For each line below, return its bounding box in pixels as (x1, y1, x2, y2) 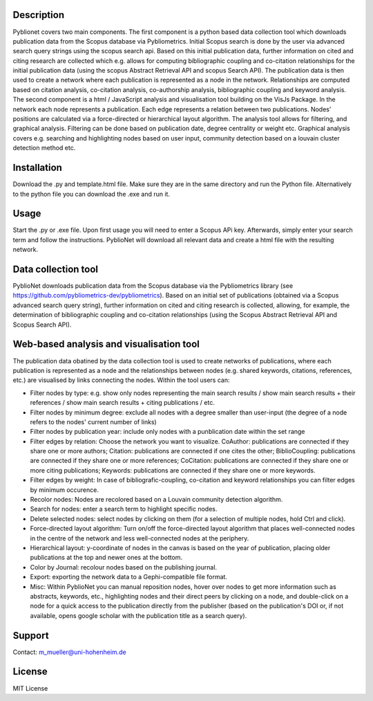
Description (12, 9, 65, 21)
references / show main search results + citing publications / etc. (30, 399, 216, 407)
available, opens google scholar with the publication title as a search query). (30, 611, 247, 619)
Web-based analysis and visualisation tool (12, 338, 200, 350)
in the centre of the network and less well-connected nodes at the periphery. (30, 534, 249, 543)
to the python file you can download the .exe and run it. (12, 190, 171, 198)
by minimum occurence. (30, 485, 99, 494)
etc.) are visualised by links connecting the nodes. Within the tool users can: (12, 376, 230, 384)
